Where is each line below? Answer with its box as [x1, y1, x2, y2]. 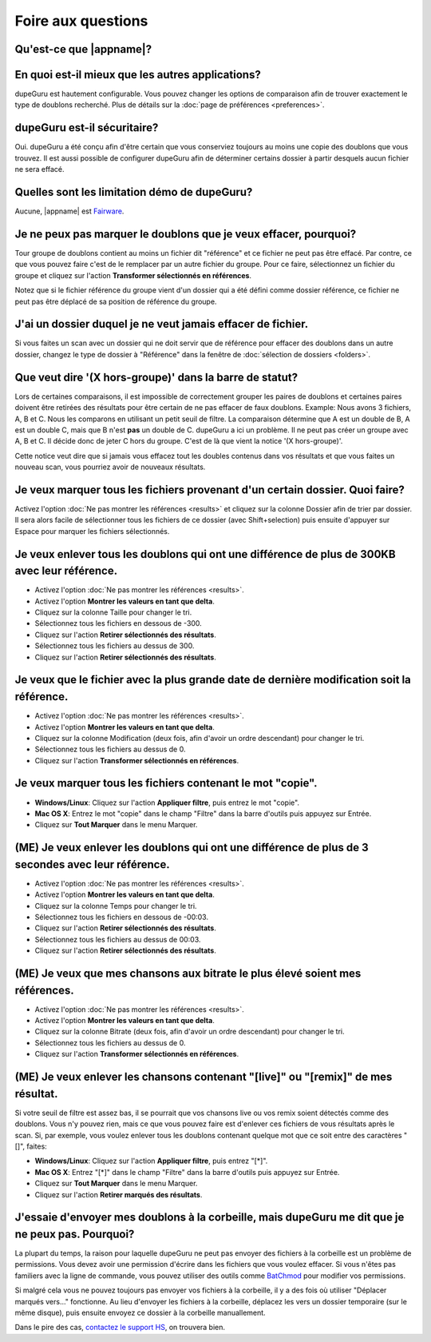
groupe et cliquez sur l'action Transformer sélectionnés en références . [14, 270, 251, 280]
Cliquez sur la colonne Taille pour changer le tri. [34, 607, 192, 617]
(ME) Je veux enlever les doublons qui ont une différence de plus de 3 [14, 841, 369, 854]
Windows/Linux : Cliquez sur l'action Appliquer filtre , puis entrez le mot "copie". [34, 798, 299, 807]
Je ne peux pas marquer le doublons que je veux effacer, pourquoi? [14, 227, 357, 241]
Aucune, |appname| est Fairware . [14, 206, 125, 216]
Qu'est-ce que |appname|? [14, 42, 152, 56]
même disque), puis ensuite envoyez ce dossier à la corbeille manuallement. [14, 1308, 267, 1317]
